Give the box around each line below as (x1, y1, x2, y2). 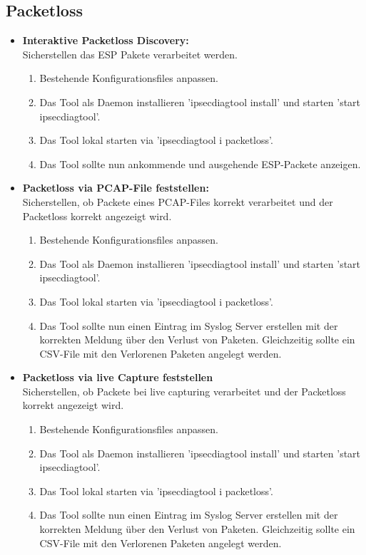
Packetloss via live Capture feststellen (22, 370, 213, 385)
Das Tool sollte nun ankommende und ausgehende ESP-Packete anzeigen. (39, 156, 361, 171)
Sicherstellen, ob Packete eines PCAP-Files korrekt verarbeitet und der (22, 194, 333, 209)
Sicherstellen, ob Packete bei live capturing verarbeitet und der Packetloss (22, 383, 346, 398)
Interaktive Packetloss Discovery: (22, 33, 189, 48)
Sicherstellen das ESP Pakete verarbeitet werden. (22, 46, 238, 61)
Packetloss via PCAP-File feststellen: (22, 180, 209, 195)
